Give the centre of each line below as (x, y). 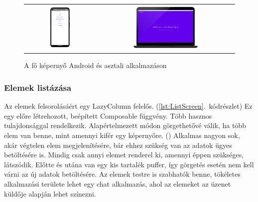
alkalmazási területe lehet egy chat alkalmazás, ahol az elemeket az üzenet (118, 183)
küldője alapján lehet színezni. (50, 193)
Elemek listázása (38, 87)
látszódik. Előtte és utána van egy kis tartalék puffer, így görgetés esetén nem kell (129, 164)
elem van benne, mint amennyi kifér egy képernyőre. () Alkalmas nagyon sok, (122, 135)
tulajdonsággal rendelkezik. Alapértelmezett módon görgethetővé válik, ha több (125, 125)
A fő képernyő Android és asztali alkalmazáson (95, 65)
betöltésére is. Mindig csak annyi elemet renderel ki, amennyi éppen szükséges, (124, 155)
